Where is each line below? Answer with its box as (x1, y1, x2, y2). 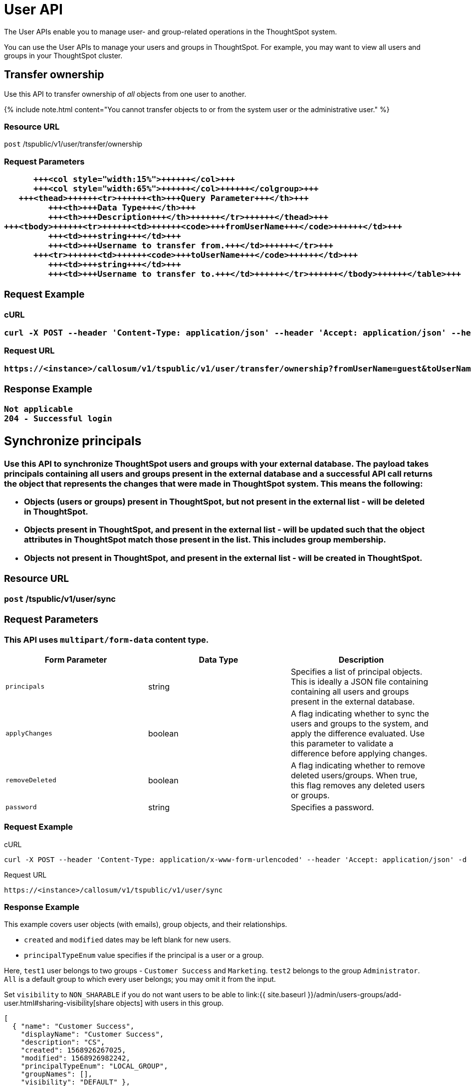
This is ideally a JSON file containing (290, 676, 428, 687)
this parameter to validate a (290, 738, 394, 748)
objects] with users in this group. (116, 999, 224, 1008)
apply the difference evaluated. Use (290, 728, 425, 738)
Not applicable (4, 404, 73, 414)
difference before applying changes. (290, 748, 428, 758)
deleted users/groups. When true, (290, 770, 418, 780)
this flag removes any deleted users (290, 780, 425, 790)
